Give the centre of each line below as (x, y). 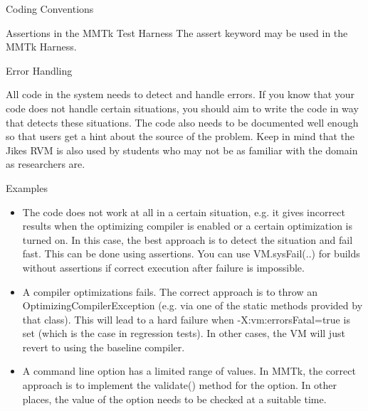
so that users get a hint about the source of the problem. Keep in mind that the (180, 136)
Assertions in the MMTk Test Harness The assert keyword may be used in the (177, 32)
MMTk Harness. (41, 47)
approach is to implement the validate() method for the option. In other (180, 385)
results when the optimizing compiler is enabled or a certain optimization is (188, 226)
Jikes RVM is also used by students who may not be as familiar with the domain (182, 150)
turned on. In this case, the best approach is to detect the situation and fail (188, 239)
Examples (27, 187)
